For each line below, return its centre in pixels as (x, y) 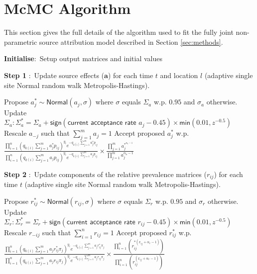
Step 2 (15, 174)
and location (179, 75)
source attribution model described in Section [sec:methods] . (131, 42)
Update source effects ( (69, 75)
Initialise (19, 58)
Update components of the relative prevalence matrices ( (120, 174)
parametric (21, 42)
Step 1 (15, 75)
